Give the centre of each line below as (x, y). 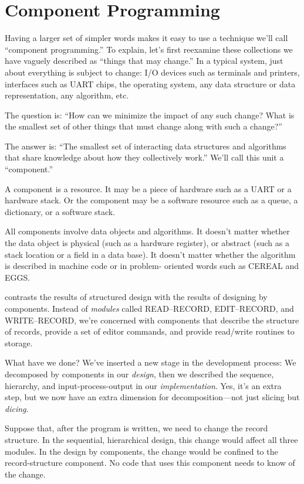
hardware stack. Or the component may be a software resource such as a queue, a (151, 200)
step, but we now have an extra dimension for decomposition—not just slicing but (152, 397)
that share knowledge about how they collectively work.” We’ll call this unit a (144, 157)
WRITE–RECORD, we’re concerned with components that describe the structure (152, 320)
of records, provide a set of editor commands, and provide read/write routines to (150, 331)
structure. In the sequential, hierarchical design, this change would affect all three (151, 439)
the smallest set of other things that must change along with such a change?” (143, 126)
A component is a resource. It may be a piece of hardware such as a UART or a (148, 188)
